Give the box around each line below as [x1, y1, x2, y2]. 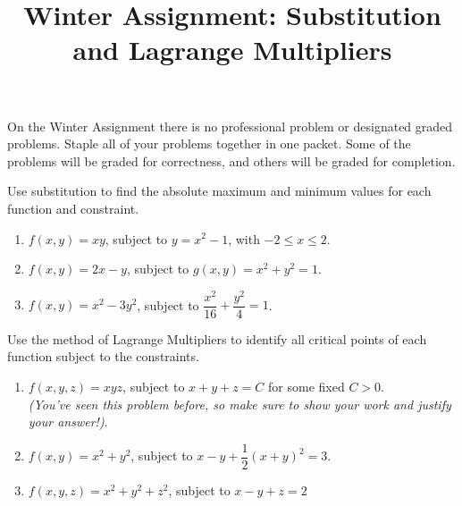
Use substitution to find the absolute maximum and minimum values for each [7, 181, 432, 200]
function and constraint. [7, 198, 139, 217]
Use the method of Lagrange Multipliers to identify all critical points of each [7, 329, 427, 348]
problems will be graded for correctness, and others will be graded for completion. [7, 151, 456, 170]
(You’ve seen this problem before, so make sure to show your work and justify [28, 394, 451, 413]
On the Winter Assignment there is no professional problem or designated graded [7, 116, 453, 135]
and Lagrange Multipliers [72, 31, 392, 68]
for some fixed [268, 377, 345, 396]
